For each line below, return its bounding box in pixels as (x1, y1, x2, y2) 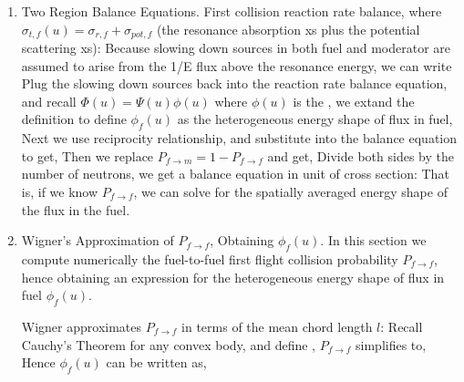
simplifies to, (356, 335, 427, 354)
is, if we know (21, 182, 98, 201)
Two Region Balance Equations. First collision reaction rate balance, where (21, 2, 442, 20)
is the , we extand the (293, 91, 415, 110)
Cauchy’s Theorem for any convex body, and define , (21, 335, 315, 354)
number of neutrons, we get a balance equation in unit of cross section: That (21, 164, 449, 183)
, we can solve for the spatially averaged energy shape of (133, 182, 448, 201)
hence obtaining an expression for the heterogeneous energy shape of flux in (21, 267, 445, 286)
